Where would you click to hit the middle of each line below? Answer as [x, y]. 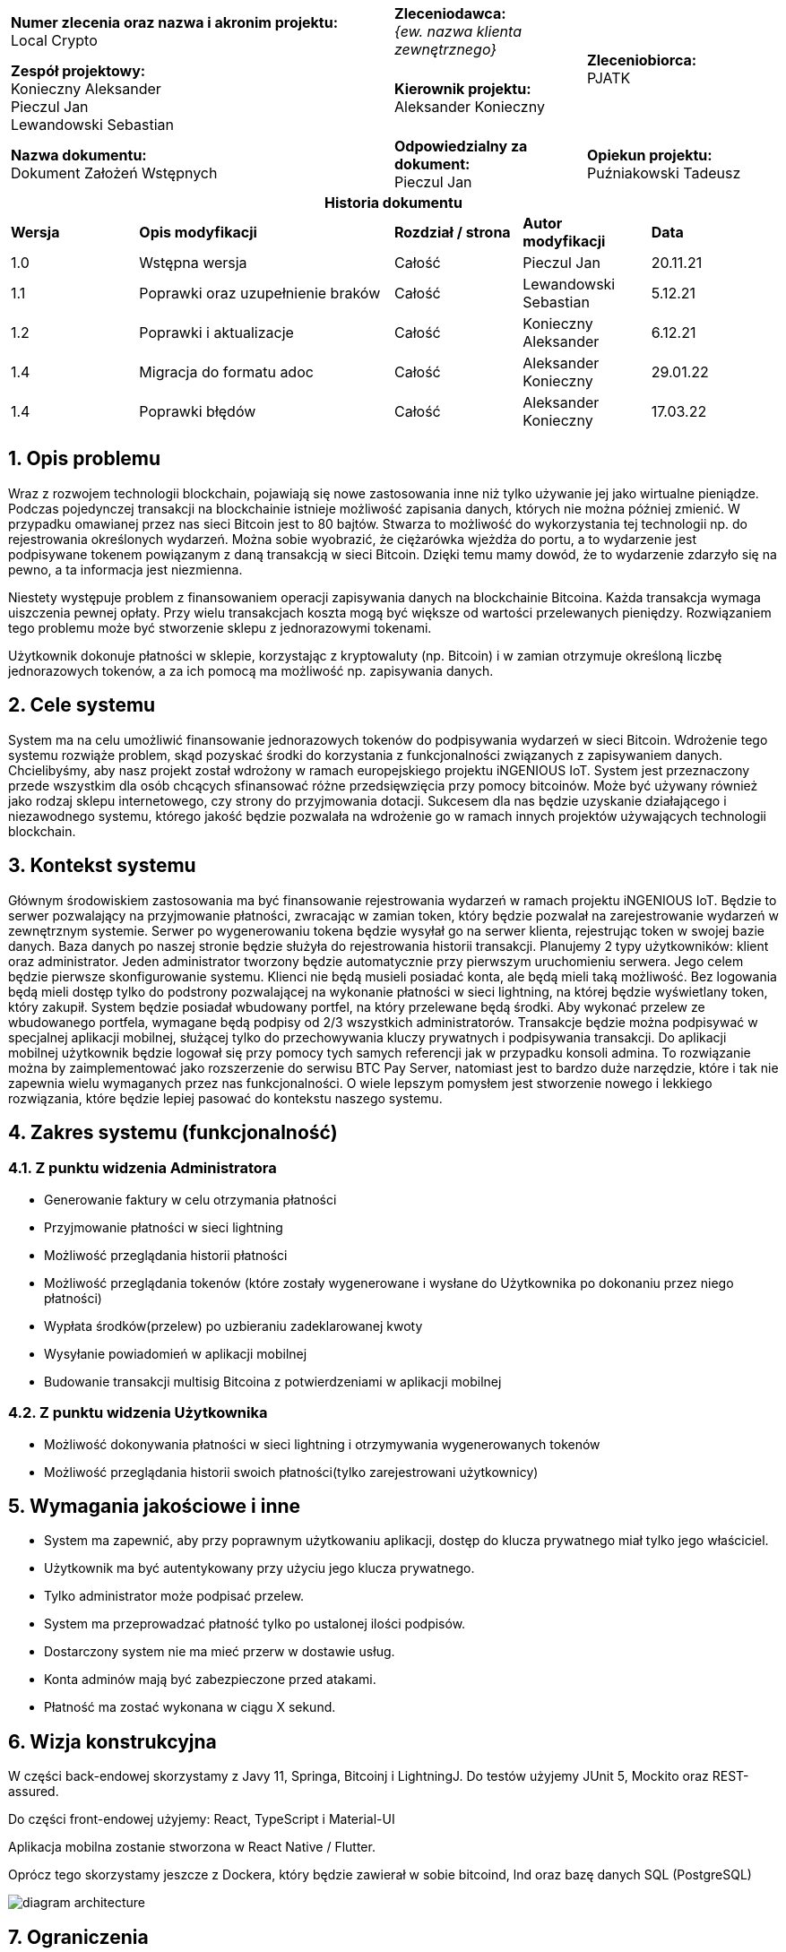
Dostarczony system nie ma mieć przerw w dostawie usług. [220, 1652]
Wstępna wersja [193, 263]
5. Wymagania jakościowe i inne [155, 1506]
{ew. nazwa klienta [458, 31]
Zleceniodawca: [450, 13]
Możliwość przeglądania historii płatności [166, 1255]
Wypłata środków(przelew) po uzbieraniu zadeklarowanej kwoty [233, 1326]
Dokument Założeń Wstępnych [114, 173]
